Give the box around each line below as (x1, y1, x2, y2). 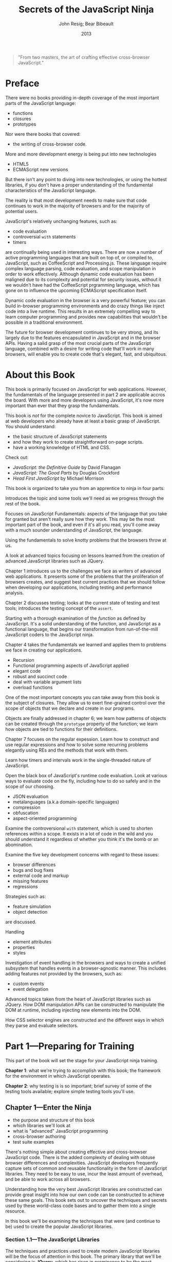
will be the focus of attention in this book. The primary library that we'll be (5, 1253, 162, 1259)
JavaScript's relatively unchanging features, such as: (5, 218, 118, 224)
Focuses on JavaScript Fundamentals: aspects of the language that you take (5, 511, 167, 517)
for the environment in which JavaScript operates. (5, 1073, 111, 1079)
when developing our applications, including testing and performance (5, 584, 152, 590)
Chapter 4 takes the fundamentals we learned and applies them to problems (5, 641, 167, 647)
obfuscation (12, 810, 39, 816)
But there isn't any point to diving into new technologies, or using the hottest (5, 176, 167, 182)
